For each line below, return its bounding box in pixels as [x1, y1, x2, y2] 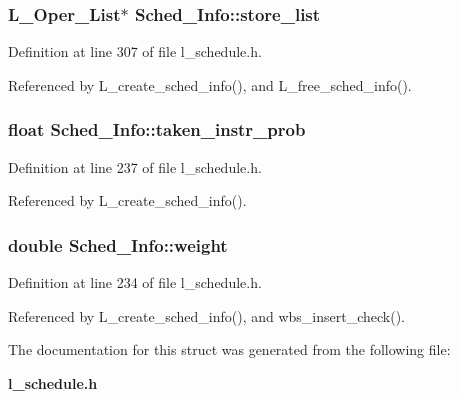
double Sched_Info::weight [8, 232, 228, 257]
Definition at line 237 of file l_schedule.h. [8, 156, 262, 177]
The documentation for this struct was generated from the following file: [8, 339, 451, 360]
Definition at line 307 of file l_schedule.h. [8, 41, 262, 62]
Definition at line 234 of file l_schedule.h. [8, 272, 262, 293]
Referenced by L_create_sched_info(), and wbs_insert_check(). [8, 305, 405, 326]
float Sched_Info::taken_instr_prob [8, 117, 306, 142]
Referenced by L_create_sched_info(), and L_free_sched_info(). [8, 74, 412, 95]
